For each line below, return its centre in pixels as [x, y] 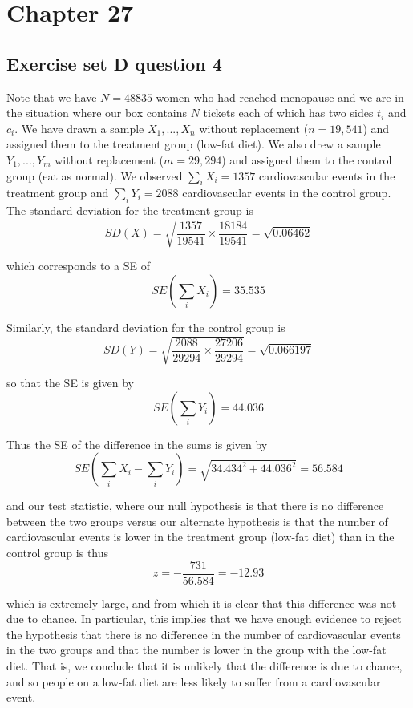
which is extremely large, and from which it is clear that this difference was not [202, 603]
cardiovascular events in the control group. [287, 193]
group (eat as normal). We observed [95, 175]
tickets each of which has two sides [288, 113]
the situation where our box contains [97, 113]
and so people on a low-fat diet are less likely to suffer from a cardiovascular [194, 681]
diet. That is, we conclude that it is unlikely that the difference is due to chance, [204, 666]
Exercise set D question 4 [114, 63]
